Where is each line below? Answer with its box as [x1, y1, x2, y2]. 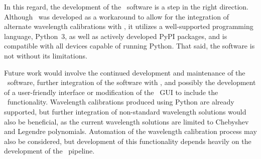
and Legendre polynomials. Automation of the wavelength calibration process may [4, 126, 257, 136]
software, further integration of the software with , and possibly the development [7, 77, 256, 87]
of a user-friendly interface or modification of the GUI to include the [4, 86, 218, 97]
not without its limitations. [4, 50, 87, 60]
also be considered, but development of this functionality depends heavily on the [4, 135, 251, 146]
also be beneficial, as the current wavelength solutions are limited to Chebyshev [4, 116, 249, 126]
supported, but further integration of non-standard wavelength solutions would [4, 106, 246, 116]
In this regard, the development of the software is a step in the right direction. [4, 1, 248, 11]
